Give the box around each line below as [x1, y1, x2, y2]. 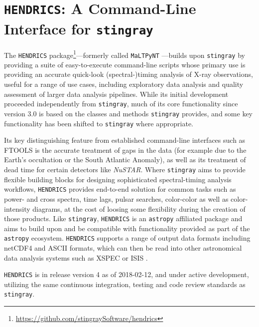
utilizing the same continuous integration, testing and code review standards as [4, 279, 246, 289]
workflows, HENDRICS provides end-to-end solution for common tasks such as [4, 184, 236, 194]
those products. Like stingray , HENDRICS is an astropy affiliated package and [4, 213, 243, 224]
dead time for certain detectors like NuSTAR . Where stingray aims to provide [4, 164, 246, 174]
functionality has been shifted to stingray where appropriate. [4, 118, 193, 128]
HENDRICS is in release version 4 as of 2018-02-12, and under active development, [4, 269, 249, 280]
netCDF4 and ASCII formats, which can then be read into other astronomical [4, 243, 242, 253]
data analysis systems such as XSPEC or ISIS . [4, 252, 148, 263]
